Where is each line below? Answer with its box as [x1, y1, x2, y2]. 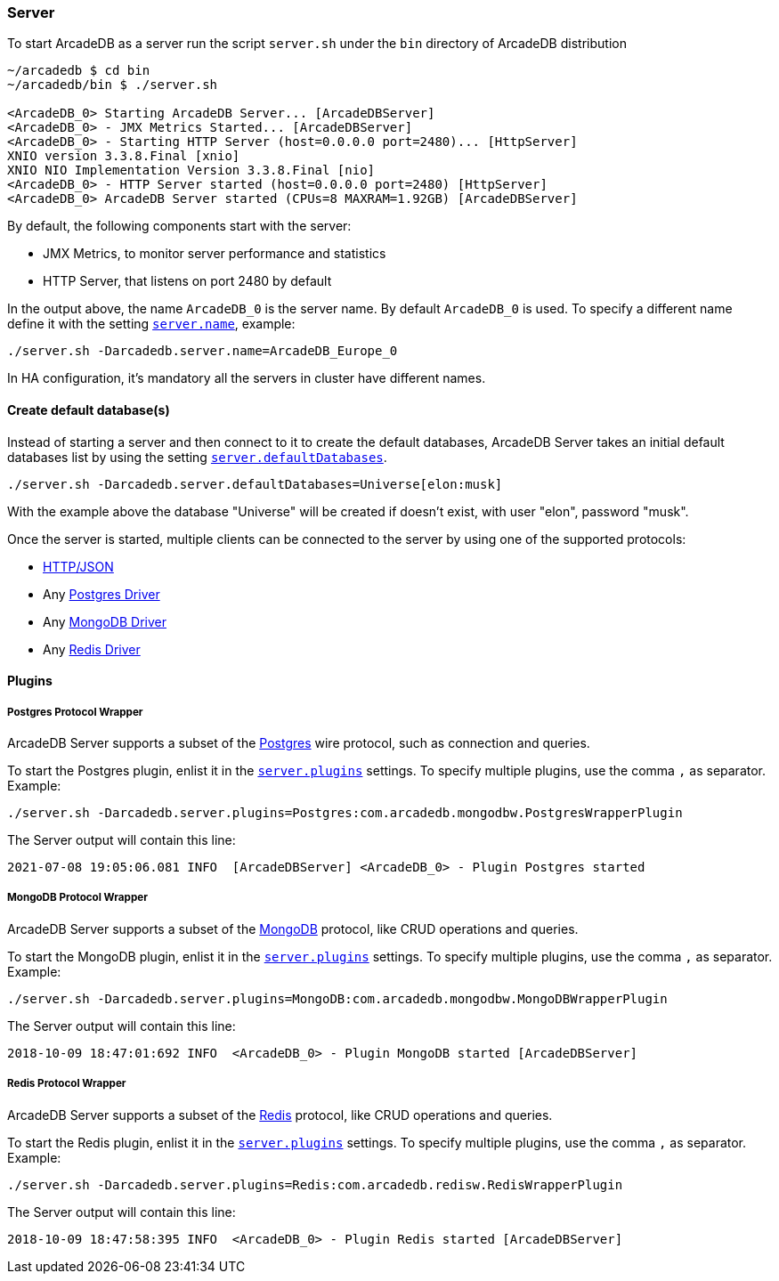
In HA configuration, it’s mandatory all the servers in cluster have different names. [7, 370, 486, 386]
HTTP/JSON [43, 558, 114, 574]
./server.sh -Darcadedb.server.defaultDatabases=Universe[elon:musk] [7, 476, 503, 491]
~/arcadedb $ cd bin [7, 63, 150, 78]
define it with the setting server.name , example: [7, 316, 296, 332]
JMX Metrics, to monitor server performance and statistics [43, 246, 386, 262]
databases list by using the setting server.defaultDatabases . [7, 449, 387, 465]
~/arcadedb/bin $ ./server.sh [7, 77, 218, 93]
